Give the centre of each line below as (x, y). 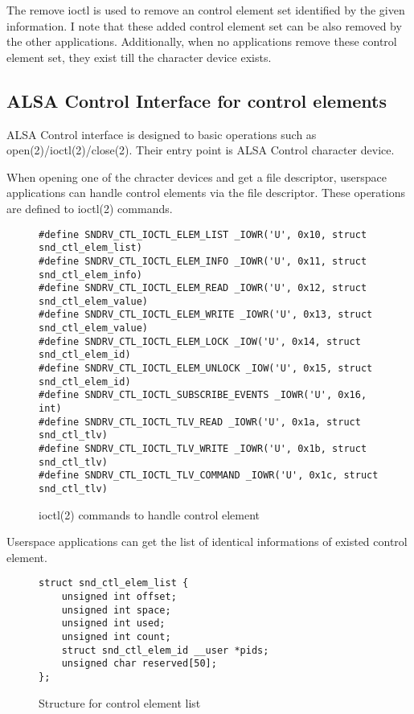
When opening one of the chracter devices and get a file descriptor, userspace (197, 176)
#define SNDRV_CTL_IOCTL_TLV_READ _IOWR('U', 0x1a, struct (200, 422)
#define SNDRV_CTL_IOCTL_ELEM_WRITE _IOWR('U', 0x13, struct (206, 315)
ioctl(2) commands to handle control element (150, 514)
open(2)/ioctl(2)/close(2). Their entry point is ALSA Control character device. (201, 150)
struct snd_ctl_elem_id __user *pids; (165, 650)
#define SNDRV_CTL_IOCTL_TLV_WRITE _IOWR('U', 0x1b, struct (203, 449)
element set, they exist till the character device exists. (139, 57)
